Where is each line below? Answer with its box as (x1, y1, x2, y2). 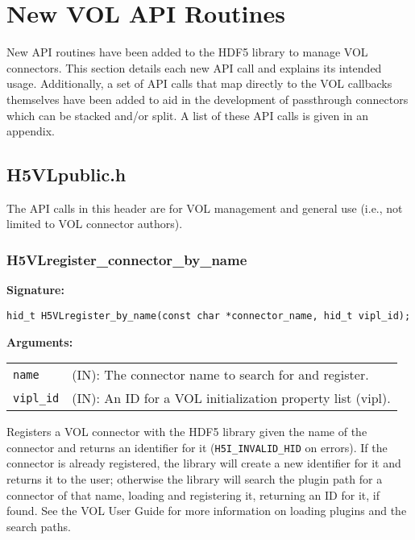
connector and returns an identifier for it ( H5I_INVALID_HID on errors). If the (6, 438, 388, 455)
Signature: (6, 281, 64, 298)
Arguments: (6, 333, 73, 350)
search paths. (6, 517, 71, 534)
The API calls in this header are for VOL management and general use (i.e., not (6, 199, 403, 216)
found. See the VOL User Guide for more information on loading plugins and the (6, 502, 407, 519)
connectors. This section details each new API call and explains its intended (6, 59, 382, 76)
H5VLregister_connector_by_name (6, 250, 247, 269)
